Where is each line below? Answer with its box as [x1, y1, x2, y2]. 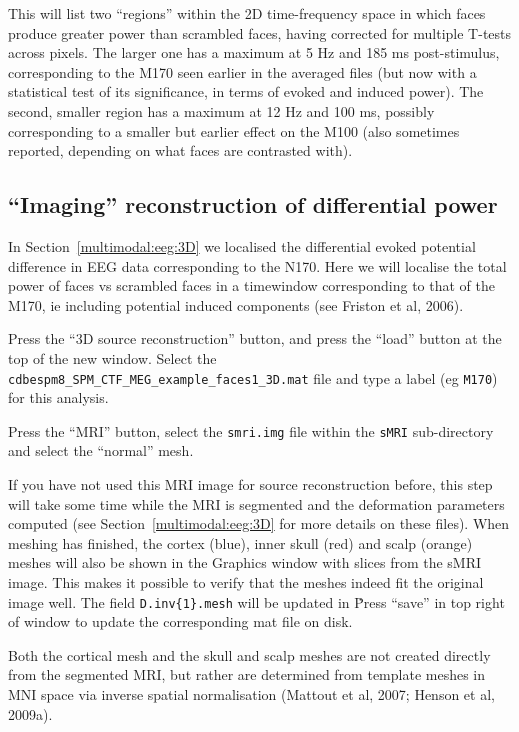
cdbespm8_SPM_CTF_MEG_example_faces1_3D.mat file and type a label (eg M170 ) [8, 367, 498, 388]
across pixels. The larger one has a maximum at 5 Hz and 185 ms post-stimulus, [8, 42, 500, 63]
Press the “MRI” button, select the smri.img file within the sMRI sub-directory [8, 420, 494, 441]
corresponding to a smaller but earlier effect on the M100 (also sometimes [8, 120, 460, 141]
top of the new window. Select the [8, 347, 217, 368]
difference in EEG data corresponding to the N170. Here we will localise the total [8, 255, 507, 276]
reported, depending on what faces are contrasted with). [8, 140, 353, 161]
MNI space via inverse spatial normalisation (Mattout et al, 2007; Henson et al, [8, 684, 495, 705]
